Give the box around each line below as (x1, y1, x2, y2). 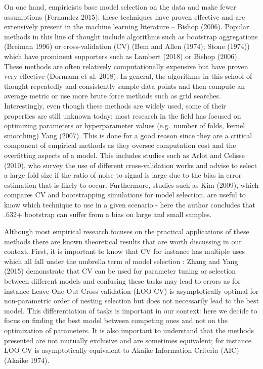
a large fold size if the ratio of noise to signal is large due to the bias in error (4, 170, 242, 180)
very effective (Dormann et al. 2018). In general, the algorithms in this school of (4, 71, 252, 81)
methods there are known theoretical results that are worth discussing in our (4, 236, 242, 246)
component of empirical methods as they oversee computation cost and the (4, 140, 236, 150)
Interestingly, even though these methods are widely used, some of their (4, 100, 226, 111)
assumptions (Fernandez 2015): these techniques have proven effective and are (4, 11, 245, 22)
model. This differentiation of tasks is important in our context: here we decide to (4, 305, 257, 315)
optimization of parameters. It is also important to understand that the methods (4, 325, 254, 335)
